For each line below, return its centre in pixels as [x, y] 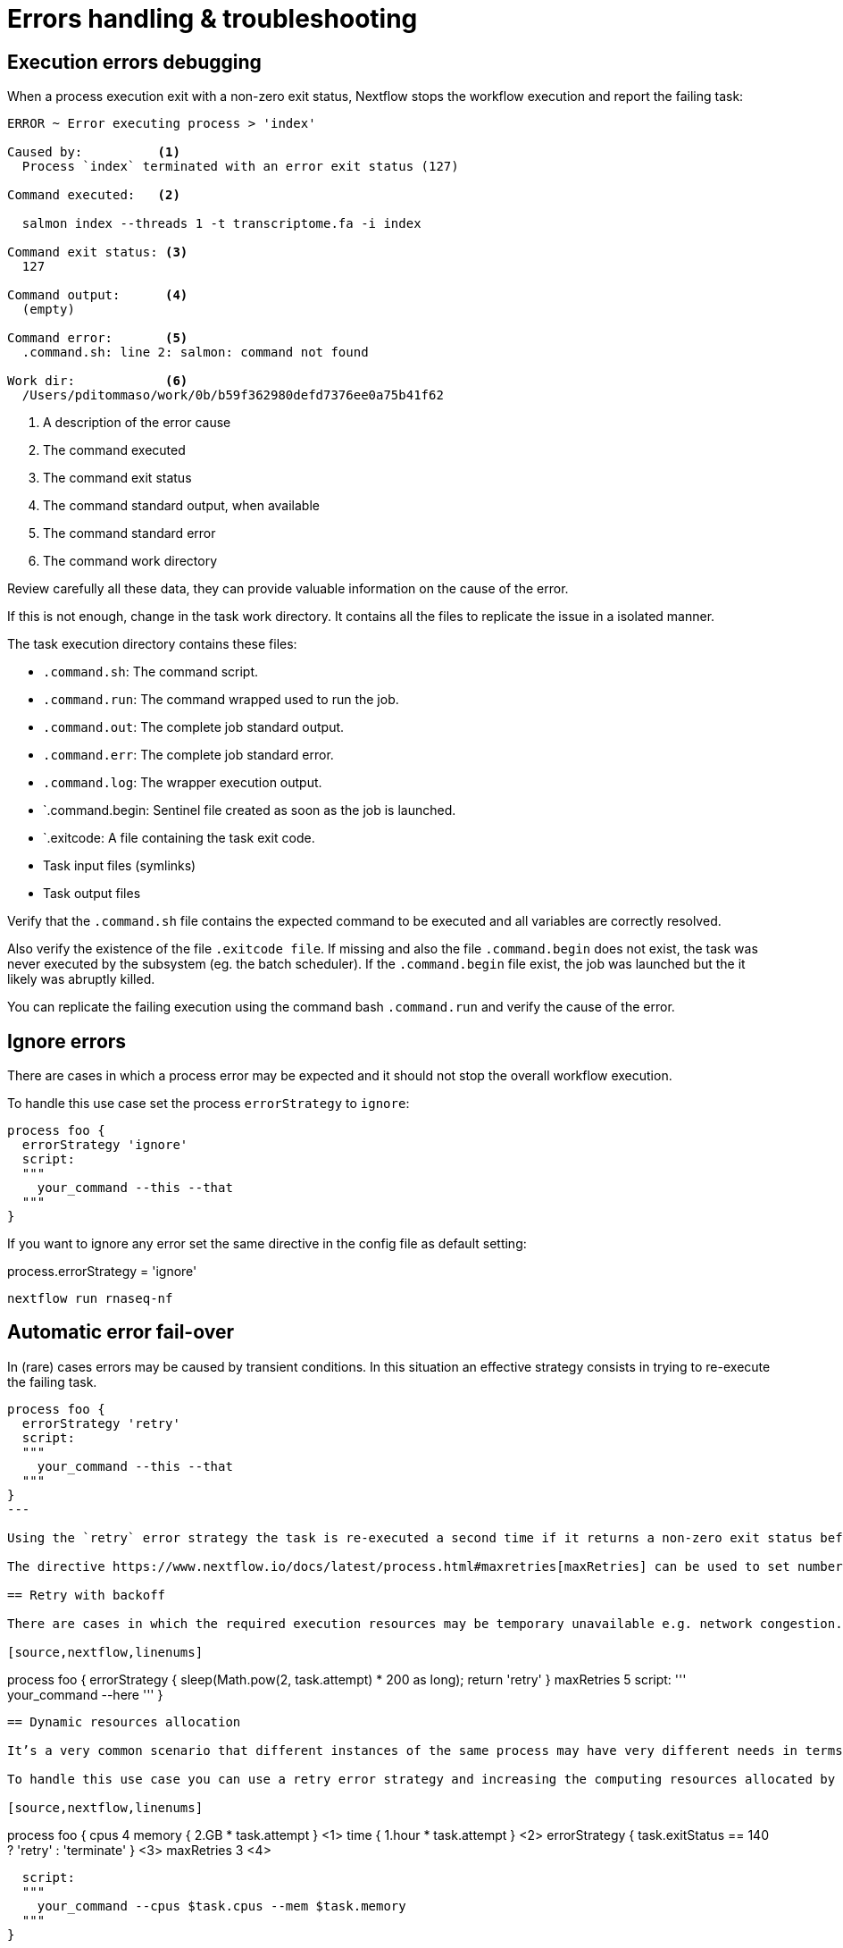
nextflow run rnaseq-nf [90, 1299]
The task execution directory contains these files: [152, 644]
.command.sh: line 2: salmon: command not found [195, 353]
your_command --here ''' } [85, 1694]
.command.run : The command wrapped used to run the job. [221, 700]
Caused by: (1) [94, 152]
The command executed [114, 450]
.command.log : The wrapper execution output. [183, 783]
